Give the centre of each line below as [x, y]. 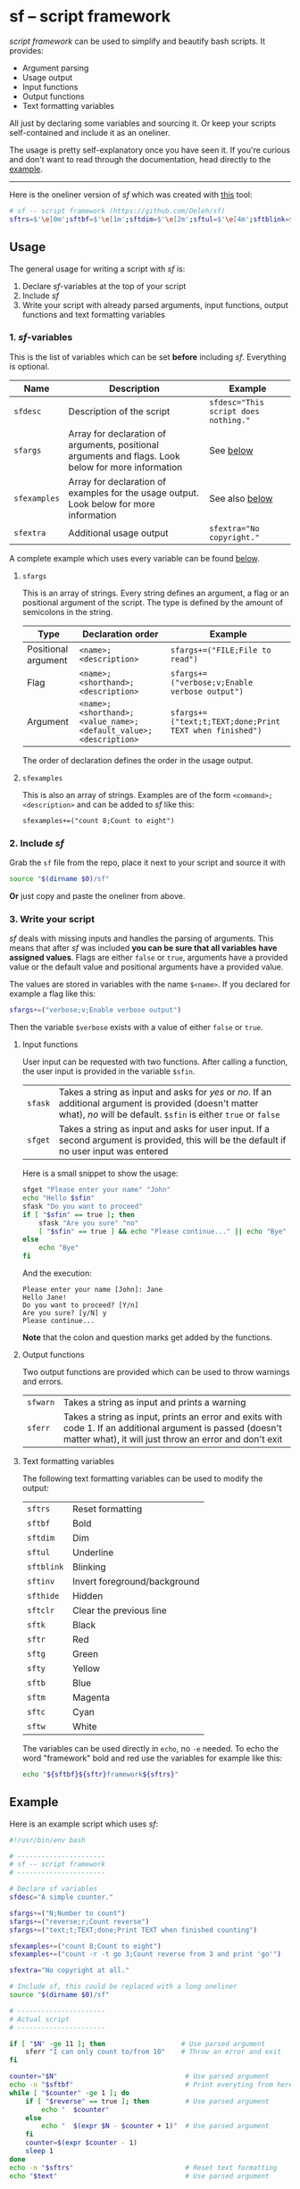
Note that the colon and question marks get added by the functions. [147, 1337]
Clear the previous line [120, 1611]
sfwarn [41, 1402]
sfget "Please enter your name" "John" [96, 1190]
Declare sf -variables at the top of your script [104, 286]
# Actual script [39, 2019]
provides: [27, 50]
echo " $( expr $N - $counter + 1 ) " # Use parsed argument [155, 2127]
